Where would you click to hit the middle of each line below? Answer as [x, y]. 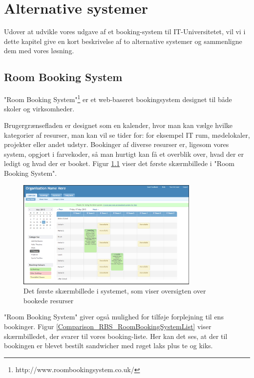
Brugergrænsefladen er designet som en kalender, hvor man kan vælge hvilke [118, 125]
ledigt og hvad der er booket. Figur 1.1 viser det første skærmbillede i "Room [119, 163]
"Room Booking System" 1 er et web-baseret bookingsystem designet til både [118, 98]
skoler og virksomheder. [39, 109]
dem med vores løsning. [39, 51]
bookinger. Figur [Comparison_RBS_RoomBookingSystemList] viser [108, 326]
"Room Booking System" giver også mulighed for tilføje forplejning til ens [114, 317]
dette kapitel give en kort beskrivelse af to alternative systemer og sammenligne [123, 41]
